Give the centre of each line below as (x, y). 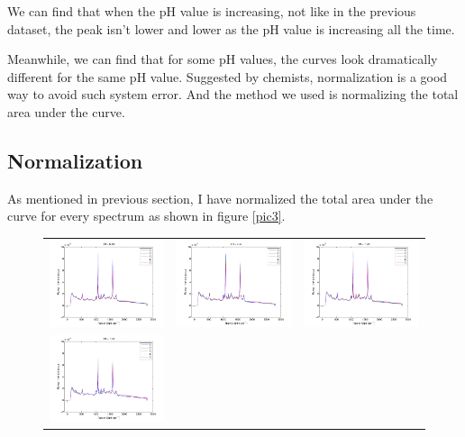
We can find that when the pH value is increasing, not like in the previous (212, 11)
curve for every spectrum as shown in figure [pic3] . (146, 216)
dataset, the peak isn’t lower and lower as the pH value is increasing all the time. (231, 28)
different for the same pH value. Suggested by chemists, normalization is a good (228, 76)
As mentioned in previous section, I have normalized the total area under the (220, 198)
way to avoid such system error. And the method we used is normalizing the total (233, 94)
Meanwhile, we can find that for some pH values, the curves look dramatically (223, 59)
